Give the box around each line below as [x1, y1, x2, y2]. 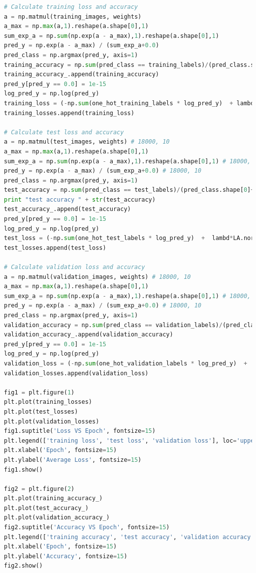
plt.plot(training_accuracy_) [4, 495, 103, 502]
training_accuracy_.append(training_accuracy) [4, 71, 159, 78]
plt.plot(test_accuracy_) [4, 504, 89, 512]
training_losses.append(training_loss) [4, 109, 134, 117]
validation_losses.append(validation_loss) [4, 369, 149, 377]
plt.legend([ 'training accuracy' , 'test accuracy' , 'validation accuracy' [4, 533, 255, 541]
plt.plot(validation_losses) [4, 418, 99, 425]
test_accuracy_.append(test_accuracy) [4, 206, 131, 213]
